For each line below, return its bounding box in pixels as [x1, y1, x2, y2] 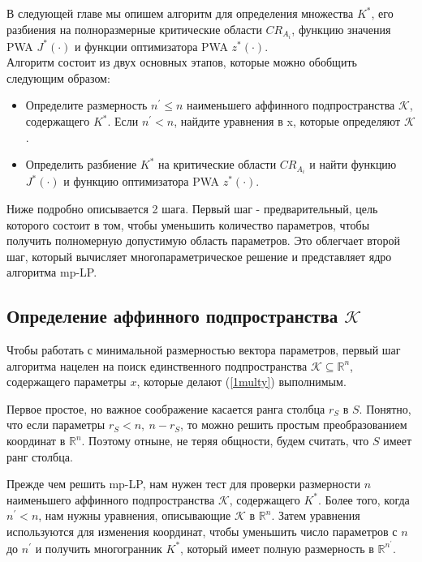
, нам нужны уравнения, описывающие [38, 507, 231, 524]
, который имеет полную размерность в [180, 539, 374, 556]
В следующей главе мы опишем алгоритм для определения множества [6, 5, 354, 21]
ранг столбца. [6, 448, 73, 465]
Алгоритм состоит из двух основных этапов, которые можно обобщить [6, 54, 357, 71]
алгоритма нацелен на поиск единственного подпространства [6, 357, 308, 374]
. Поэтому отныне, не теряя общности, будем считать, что [81, 432, 369, 449]
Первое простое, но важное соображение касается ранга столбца [6, 400, 325, 417]
